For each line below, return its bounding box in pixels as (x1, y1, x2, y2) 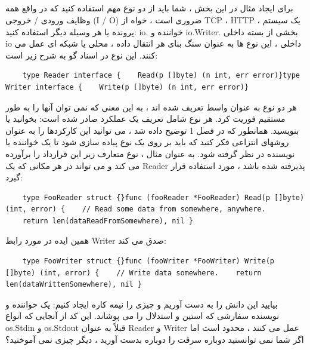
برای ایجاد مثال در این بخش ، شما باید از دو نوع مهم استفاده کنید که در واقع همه (5, 2, 293, 14)
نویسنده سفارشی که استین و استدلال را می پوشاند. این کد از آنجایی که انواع (5, 309, 280, 322)
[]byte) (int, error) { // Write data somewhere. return (5, 268, 262, 277)
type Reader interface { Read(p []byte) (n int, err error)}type (22, 71, 300, 80)
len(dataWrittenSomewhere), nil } (5, 280, 142, 289)
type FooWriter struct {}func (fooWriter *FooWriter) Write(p (22, 257, 275, 266)
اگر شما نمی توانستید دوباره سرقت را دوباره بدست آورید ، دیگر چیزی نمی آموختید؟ (5, 333, 304, 345)
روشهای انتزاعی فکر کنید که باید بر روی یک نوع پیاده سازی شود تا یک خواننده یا (5, 136, 289, 148)
